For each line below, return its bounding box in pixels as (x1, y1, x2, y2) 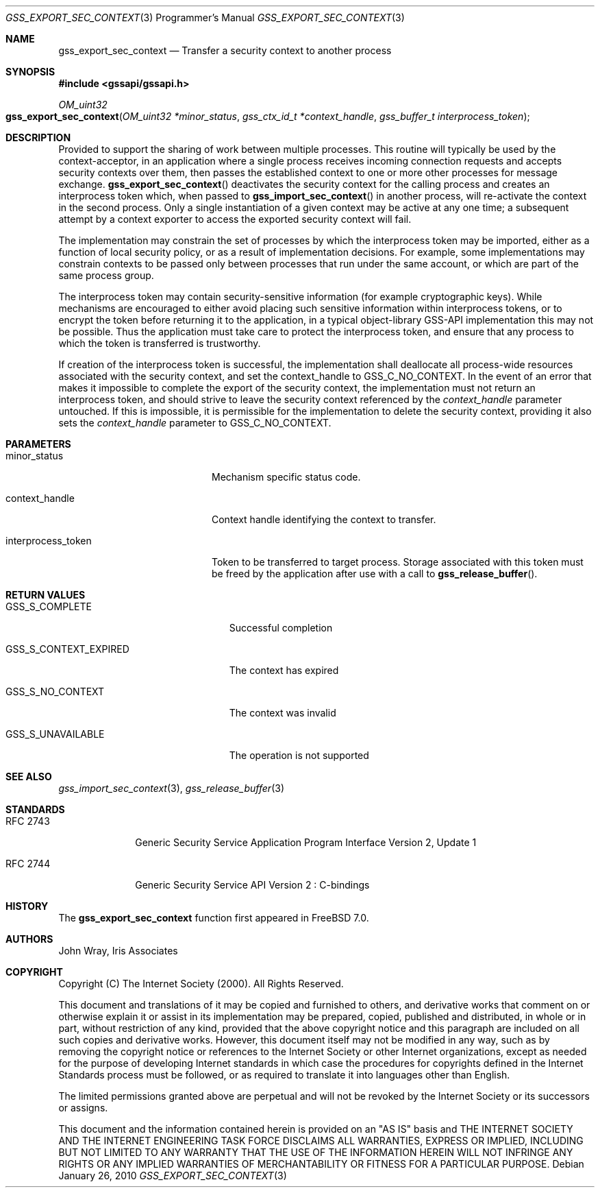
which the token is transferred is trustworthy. (58, 337, 261, 349)
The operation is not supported (229, 749, 369, 761)
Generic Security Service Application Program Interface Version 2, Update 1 (135, 836, 477, 848)
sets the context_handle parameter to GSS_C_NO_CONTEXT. (58, 417, 332, 429)
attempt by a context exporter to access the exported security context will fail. (58, 213, 412, 225)
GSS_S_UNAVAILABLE (5, 728, 105, 740)
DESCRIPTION (5, 132, 71, 143)
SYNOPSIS (5, 66, 55, 77)
